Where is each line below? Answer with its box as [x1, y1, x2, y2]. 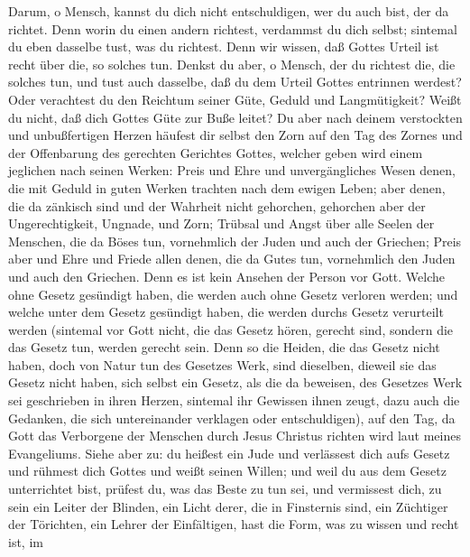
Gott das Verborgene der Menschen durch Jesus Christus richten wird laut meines [8, 426, 461, 445]
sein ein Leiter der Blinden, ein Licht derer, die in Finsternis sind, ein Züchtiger [8, 497, 448, 515]
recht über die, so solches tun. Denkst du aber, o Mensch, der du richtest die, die [8, 54, 456, 73]
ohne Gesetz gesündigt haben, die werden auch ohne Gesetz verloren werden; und [8, 284, 458, 303]
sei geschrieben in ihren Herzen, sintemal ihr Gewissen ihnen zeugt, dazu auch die [8, 391, 460, 410]
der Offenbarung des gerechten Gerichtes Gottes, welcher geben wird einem [8, 143, 423, 162]
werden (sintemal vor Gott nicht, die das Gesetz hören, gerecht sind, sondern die [8, 320, 454, 339]
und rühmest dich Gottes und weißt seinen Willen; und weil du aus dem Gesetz [8, 461, 447, 480]
